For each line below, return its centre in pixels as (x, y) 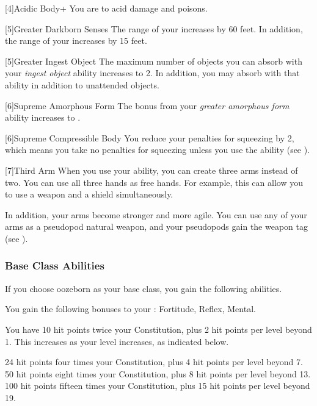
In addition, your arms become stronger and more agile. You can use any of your (156, 214)
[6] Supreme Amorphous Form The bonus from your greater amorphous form (147, 105)
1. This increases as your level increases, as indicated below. (117, 341)
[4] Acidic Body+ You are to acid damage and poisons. (106, 8)
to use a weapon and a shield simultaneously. (89, 194)
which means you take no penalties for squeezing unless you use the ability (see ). (158, 150)
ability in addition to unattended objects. (82, 84)
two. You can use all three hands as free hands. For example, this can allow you (154, 182)
